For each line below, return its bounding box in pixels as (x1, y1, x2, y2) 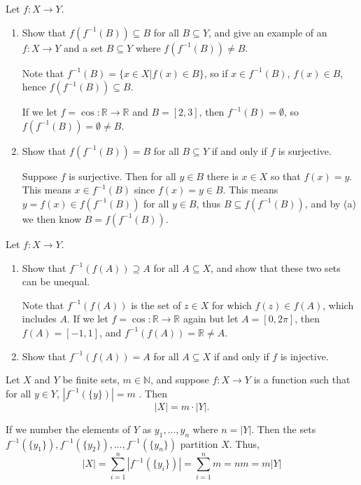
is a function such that (253, 372, 351, 387)
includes (22, 311, 57, 326)
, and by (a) (304, 196, 356, 210)
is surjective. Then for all (69, 168, 176, 183)
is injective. (280, 348, 329, 363)
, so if (204, 65, 228, 80)
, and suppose (150, 372, 209, 387)
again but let (183, 311, 239, 326)
